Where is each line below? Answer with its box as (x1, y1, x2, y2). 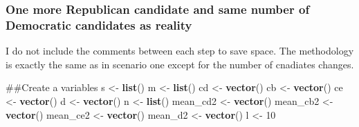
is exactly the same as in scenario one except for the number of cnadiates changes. (6, 57, 354, 71)
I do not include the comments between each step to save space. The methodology (6, 43, 354, 58)
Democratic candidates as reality (6, 16, 192, 33)
